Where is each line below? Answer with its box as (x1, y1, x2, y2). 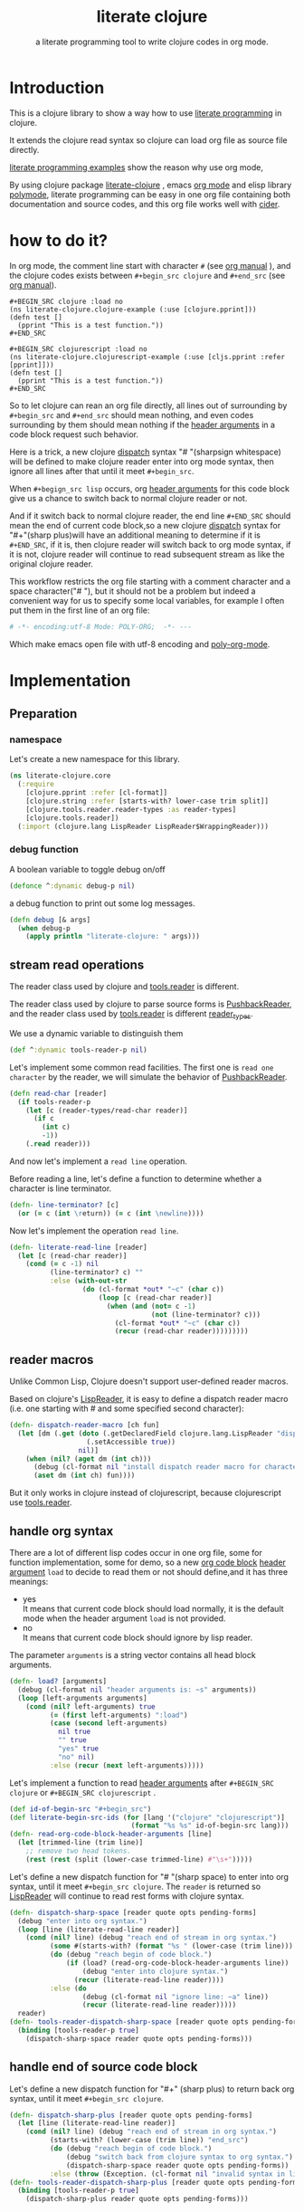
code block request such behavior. (9, 428, 138, 440)
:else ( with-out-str (49, 1276, 128, 1286)
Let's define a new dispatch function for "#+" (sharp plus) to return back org (9, 2083, 295, 2094)
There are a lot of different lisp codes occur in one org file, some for (9, 1548, 262, 1559)
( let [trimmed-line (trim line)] (17, 1838, 144, 1847)
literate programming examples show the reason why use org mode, (9, 161, 264, 173)
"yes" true (57, 1744, 100, 1753)
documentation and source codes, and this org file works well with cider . (9, 198, 280, 209)
